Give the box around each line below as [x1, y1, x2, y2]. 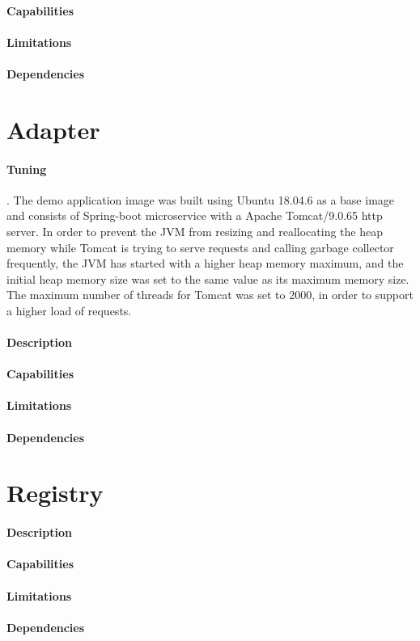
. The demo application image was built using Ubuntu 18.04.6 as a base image [6, 191, 395, 208]
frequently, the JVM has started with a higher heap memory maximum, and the [6, 255, 404, 272]
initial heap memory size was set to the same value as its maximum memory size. [6, 270, 409, 287]
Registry [6, 476, 104, 509]
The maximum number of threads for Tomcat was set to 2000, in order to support [6, 286, 414, 303]
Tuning [6, 160, 47, 177]
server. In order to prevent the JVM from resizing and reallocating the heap [6, 222, 383, 239]
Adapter [6, 112, 100, 145]
